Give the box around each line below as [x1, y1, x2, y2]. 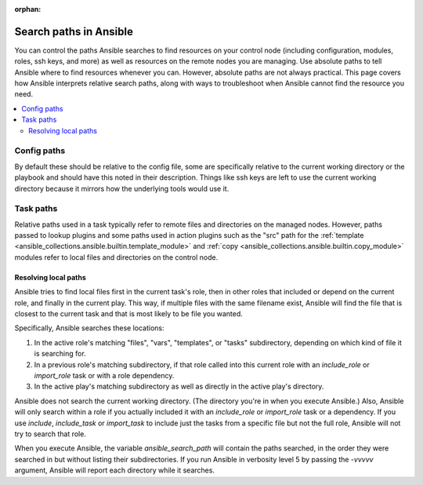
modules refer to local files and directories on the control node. [14, 252, 219, 262]
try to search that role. [14, 428, 86, 439]
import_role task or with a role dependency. [34, 371, 175, 380]
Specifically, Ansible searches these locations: [14, 323, 164, 333]
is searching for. [34, 349, 86, 359]
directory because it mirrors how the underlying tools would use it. [14, 184, 230, 193]
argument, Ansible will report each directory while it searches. [14, 465, 215, 475]
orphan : [14, 5, 42, 13]
